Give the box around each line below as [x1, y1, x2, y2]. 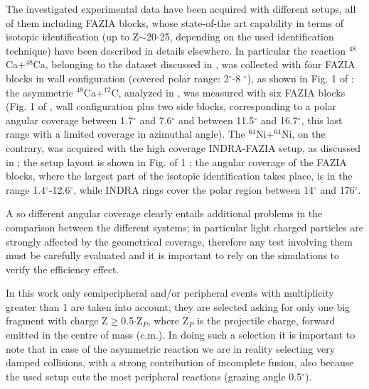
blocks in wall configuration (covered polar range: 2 [6, 70, 229, 85]
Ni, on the [281, 126, 326, 141]
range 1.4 [6, 182, 46, 197]
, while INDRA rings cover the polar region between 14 [73, 182, 314, 197]
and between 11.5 [178, 112, 255, 127]
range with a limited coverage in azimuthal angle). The [6, 126, 245, 141]
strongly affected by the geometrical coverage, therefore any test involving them [6, 234, 353, 248]
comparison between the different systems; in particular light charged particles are [6, 219, 364, 234]
